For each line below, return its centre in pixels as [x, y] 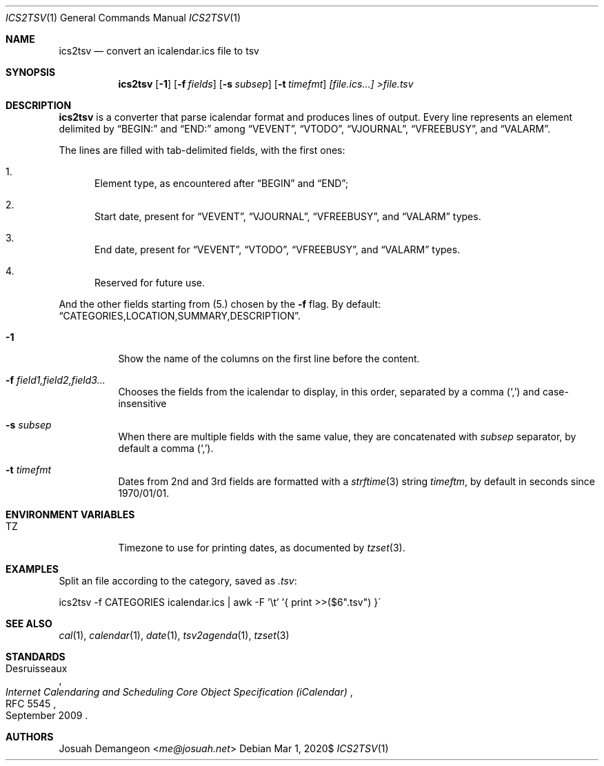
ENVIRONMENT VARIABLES [70, 514]
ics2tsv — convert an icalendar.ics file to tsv [159, 51]
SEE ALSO [29, 623]
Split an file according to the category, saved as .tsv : [178, 581]
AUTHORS [30, 737]
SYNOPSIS [31, 72]
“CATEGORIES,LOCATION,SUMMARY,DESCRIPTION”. [180, 316]
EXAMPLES [32, 569]
